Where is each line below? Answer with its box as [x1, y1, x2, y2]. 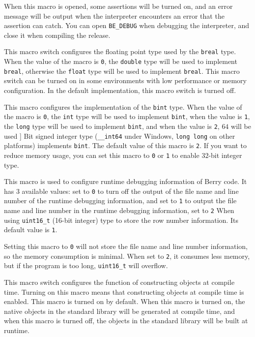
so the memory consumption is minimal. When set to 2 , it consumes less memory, [4, 250, 250, 261]
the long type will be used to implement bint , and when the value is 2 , [4, 121, 220, 131]
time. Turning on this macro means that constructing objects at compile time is [4, 286, 244, 297]
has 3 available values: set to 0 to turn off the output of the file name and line [4, 185, 239, 196]
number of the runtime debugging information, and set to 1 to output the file [4, 195, 237, 206]
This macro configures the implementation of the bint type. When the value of [4, 101, 242, 112]
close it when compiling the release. [4, 30, 111, 40]
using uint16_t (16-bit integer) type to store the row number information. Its [4, 214, 238, 225]
